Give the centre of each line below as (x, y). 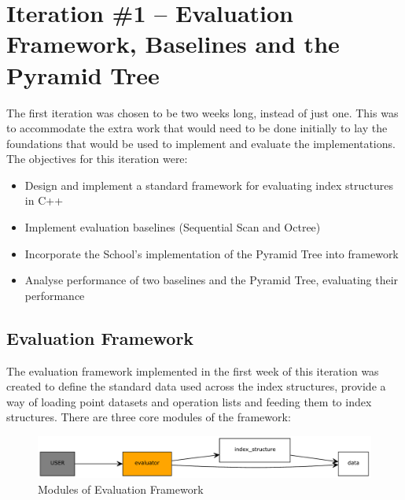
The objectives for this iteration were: (97, 159)
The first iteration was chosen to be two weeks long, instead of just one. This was (202, 112)
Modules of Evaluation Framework (121, 489)
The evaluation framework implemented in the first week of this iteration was (193, 370)
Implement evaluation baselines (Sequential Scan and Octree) (173, 227)
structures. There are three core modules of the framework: (149, 417)
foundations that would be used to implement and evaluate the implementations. (201, 143)
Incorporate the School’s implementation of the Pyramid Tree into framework (212, 253)
